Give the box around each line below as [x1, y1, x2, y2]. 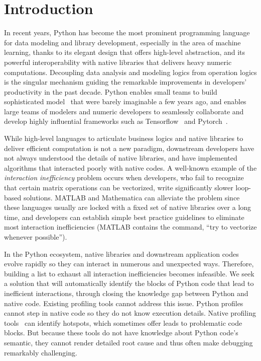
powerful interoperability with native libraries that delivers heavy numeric [4, 56, 232, 67]
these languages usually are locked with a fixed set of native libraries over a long [4, 202, 251, 212]
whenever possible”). [4, 232, 67, 242]
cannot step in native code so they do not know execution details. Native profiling [4, 308, 256, 318]
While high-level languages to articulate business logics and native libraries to [4, 133, 243, 143]
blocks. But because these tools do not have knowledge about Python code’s [4, 327, 238, 338]
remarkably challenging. [4, 347, 77, 357]
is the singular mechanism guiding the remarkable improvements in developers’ [4, 77, 247, 87]
